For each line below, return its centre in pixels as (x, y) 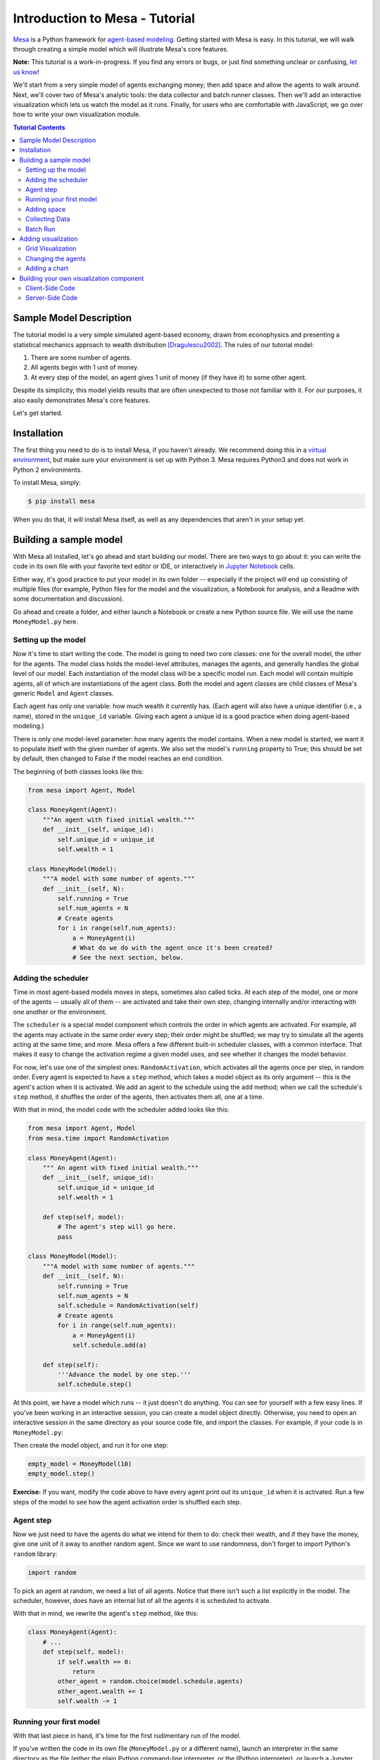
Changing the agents (56, 258)
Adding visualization (49, 239)
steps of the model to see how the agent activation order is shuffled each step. (127, 1502)
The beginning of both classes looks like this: (78, 772)
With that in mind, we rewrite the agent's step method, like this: (106, 1614)
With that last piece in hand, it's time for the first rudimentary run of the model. (127, 1735)
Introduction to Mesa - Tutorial (104, 18)
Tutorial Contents (39, 127)
